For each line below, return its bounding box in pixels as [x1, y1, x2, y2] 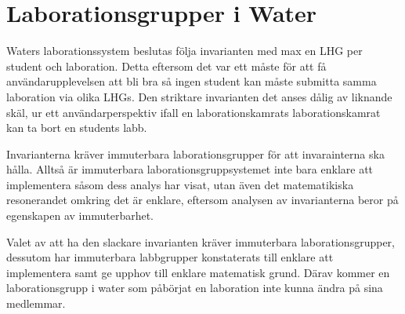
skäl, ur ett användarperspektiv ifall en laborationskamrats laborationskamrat [6, 104, 381, 120]
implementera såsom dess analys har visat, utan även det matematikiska [6, 176, 354, 192]
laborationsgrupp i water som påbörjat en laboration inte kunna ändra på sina [6, 279, 383, 296]
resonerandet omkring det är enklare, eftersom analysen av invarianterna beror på [6, 192, 399, 208]
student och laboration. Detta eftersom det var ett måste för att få [6, 57, 327, 74]
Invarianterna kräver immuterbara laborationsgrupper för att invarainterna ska [6, 145, 385, 162]
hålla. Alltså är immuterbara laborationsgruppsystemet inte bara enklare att [6, 161, 374, 177]
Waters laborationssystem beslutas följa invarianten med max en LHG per [6, 42, 363, 59]
